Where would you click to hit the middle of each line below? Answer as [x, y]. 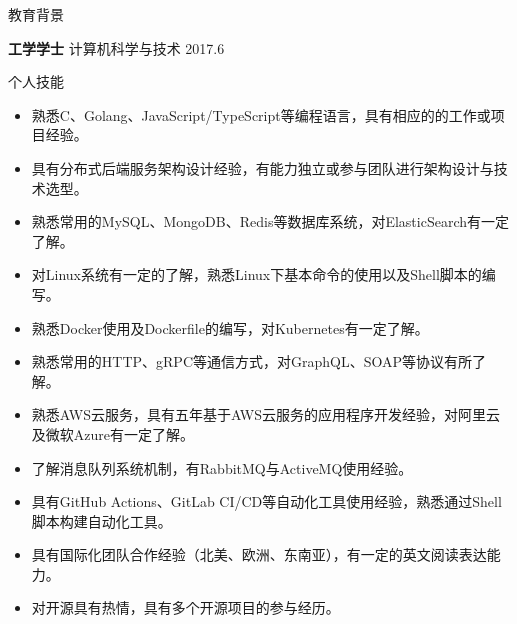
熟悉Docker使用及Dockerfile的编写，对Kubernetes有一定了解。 [230, 327]
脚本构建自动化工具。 [101, 520]
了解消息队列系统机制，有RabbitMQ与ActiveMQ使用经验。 [222, 467]
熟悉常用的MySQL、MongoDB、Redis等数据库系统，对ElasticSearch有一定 [270, 221]
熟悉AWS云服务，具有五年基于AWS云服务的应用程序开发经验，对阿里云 [266, 414]
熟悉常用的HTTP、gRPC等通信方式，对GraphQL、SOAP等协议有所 [251, 361]
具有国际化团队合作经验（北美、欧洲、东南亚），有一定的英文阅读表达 [259, 554]
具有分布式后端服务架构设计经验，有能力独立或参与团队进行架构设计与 [262, 167]
